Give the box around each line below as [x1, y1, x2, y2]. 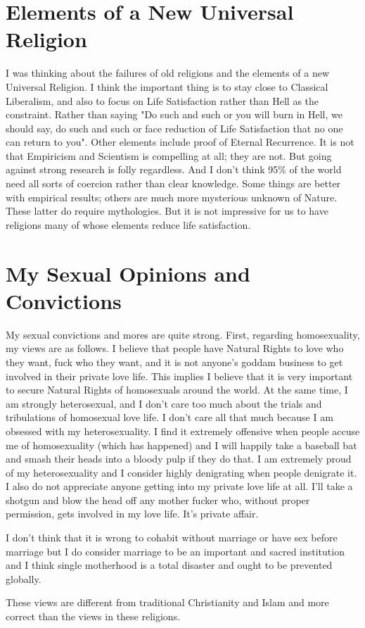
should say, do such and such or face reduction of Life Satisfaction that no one [6, 120, 343, 135]
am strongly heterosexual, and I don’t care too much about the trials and [6, 396, 322, 410]
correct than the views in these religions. [6, 609, 181, 624]
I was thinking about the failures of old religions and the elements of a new [6, 65, 330, 80]
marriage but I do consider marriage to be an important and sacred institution [6, 544, 345, 558]
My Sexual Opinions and [6, 258, 250, 287]
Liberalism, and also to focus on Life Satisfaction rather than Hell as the [6, 93, 319, 108]
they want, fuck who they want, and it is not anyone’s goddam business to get [6, 354, 343, 369]
